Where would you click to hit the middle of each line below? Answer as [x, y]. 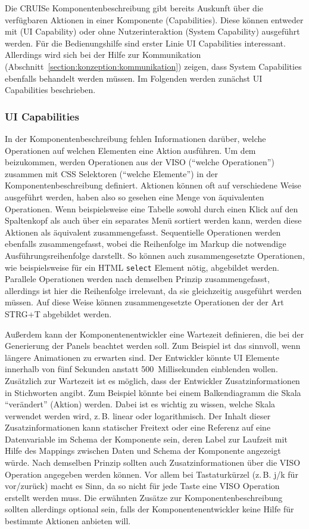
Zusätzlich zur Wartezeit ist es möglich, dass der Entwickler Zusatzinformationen [152, 380]
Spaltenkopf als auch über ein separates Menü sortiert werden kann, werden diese [153, 220]
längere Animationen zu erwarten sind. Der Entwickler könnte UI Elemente [142, 357]
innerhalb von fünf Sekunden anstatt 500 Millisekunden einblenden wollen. [141, 369]
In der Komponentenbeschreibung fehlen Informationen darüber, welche [135, 138]
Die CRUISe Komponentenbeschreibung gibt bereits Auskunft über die [134, 8]
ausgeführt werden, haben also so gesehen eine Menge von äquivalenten [135, 197]
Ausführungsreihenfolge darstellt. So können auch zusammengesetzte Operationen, [155, 255]
